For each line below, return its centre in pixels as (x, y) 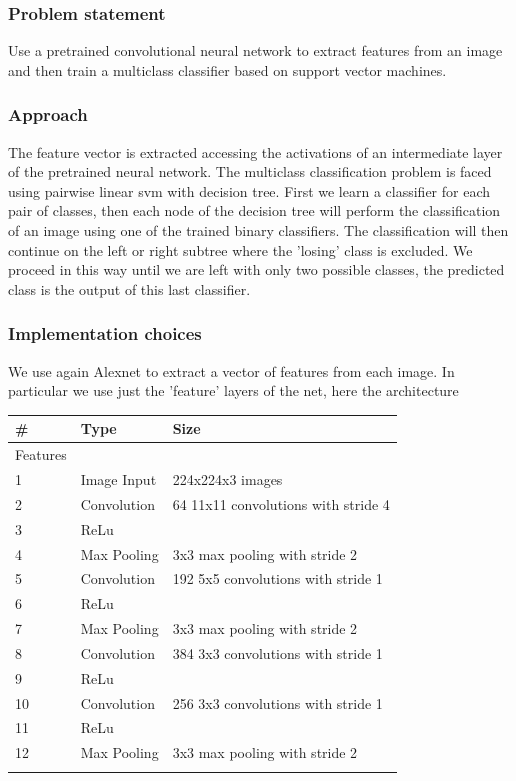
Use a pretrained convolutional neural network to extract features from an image (255, 50)
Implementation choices (105, 333)
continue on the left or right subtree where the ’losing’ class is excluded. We (240, 249)
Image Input (118, 478)
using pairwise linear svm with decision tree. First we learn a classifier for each (249, 190)
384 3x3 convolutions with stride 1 (277, 652)
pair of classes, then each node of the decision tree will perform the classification (254, 210)
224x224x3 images (227, 478)
